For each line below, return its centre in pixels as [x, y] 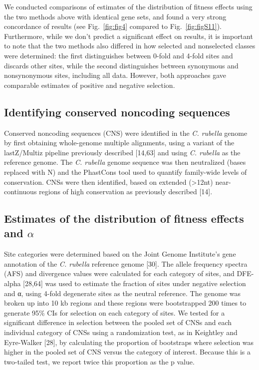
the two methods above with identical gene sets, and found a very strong [115, 16]
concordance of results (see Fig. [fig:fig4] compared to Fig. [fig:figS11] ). [113, 26]
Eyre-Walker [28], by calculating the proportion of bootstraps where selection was [129, 342]
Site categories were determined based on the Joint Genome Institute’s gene [120, 254]
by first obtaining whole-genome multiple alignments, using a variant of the [119, 143]
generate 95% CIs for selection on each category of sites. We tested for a [115, 312]
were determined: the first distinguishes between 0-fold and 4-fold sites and [119, 55]
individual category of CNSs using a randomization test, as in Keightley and [121, 332]
